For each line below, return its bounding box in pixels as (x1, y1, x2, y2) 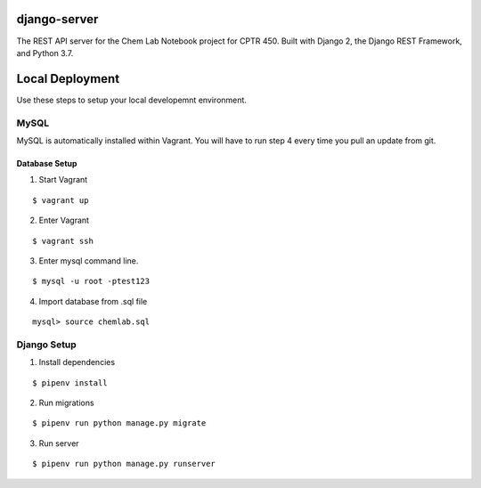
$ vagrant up (32, 195, 89, 205)
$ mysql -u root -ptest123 (32, 276, 151, 287)
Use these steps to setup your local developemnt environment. (16, 94, 247, 105)
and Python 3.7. (16, 47, 74, 58)
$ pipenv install (32, 378, 108, 387)
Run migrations (38, 397, 94, 408)
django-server (16, 12, 99, 27)
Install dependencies (38, 357, 116, 368)
